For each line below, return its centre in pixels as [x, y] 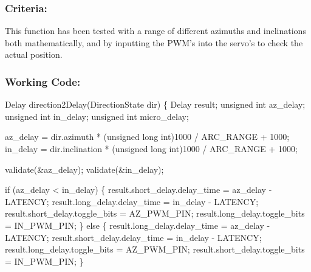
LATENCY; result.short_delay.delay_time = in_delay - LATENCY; [133, 237]
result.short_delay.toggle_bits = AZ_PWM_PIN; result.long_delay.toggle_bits [155, 213]
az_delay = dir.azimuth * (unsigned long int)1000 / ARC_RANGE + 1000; [147, 137]
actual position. [34, 54]
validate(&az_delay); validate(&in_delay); [84, 169]
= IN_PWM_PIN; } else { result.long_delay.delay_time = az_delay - [138, 225]
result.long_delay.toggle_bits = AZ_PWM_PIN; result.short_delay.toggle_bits [155, 249]
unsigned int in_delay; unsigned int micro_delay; [97, 116]
